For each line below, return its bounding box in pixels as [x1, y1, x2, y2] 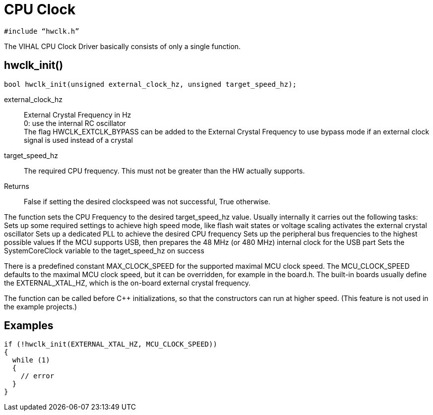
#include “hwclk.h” [4, 27, 79, 35]
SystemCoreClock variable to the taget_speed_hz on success [4, 246, 204, 255]
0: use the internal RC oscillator [24, 119, 126, 127]
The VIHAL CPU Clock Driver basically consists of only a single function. [4, 42, 241, 51]
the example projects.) [4, 302, 77, 311]
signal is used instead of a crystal [24, 135, 133, 144]
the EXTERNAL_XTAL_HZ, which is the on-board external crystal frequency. [4, 278, 251, 287]
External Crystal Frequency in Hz [24, 110, 131, 119]
